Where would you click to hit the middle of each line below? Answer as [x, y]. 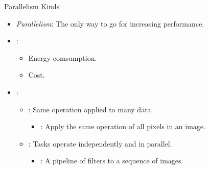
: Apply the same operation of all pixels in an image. [123, 126]
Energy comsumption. [63, 57]
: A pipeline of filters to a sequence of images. [112, 161]
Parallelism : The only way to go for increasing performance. [110, 23]
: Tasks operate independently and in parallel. [100, 143]
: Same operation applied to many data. [91, 109]
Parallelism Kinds [32, 6]
